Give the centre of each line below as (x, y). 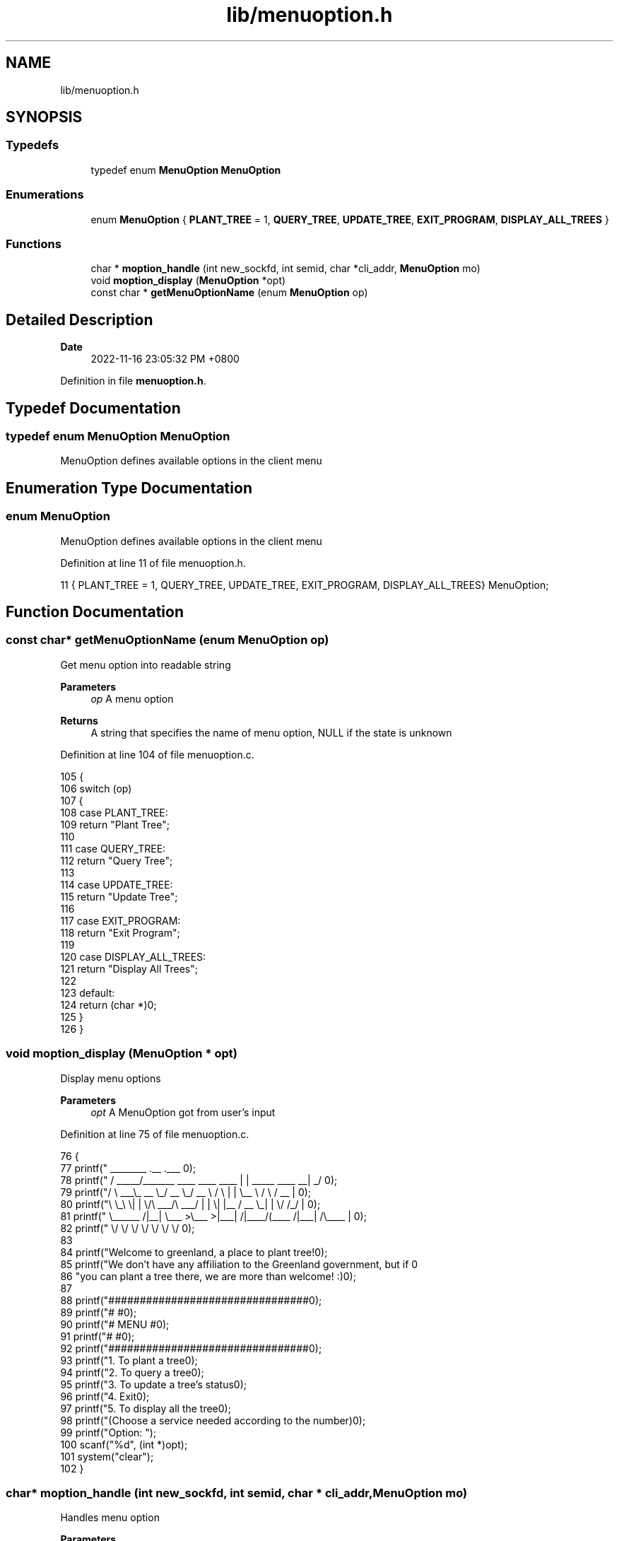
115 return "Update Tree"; (119, 896)
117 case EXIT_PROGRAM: (120, 920)
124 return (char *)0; (108, 1004)
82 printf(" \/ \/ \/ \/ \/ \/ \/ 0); (128, 1228)
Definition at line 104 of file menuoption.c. (157, 754)
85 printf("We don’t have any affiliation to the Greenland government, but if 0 (239, 1264)
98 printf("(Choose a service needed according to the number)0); (213, 1420)
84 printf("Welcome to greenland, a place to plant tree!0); (194, 1252)
